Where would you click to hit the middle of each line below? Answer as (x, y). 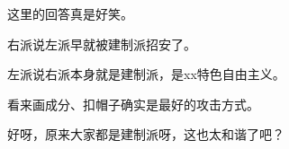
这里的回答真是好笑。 (70, 13)
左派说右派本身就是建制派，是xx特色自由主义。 (146, 74)
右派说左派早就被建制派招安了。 (102, 44)
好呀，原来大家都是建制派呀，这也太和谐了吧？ (146, 134)
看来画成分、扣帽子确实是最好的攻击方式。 (133, 104)
